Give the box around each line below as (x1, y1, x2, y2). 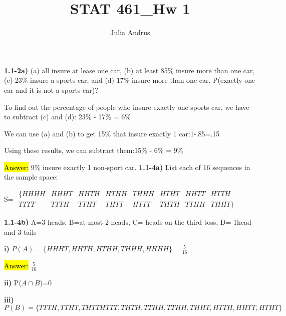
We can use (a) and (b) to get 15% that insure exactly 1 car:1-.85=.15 (4, 128, 220, 138)
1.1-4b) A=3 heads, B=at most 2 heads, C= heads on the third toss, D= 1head (4, 217, 251, 227)
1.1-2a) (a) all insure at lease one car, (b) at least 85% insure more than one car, (4, 65, 255, 75)
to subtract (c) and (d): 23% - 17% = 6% (4, 111, 131, 122)
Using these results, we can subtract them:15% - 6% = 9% (4, 145, 183, 155)
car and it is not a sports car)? (4, 84, 98, 95)
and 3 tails (4, 226, 37, 237)
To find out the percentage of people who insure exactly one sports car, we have (4, 101, 249, 112)
